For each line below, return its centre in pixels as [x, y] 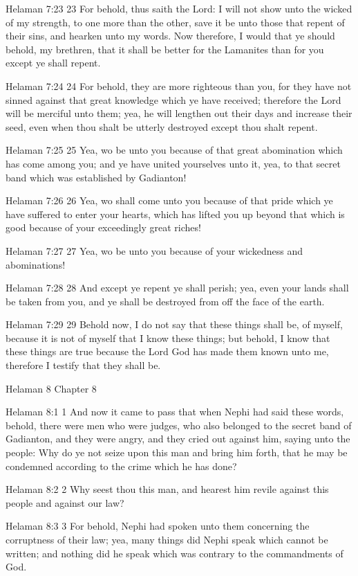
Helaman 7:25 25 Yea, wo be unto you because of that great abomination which [174, 150]
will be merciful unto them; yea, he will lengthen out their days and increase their [179, 113]
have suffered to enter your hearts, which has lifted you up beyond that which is [175, 214]
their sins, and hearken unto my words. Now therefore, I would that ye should [170, 36]
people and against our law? [65, 502]
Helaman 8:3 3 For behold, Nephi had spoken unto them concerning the [158, 526]
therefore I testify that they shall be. [83, 365]
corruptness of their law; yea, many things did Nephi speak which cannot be [167, 539]
